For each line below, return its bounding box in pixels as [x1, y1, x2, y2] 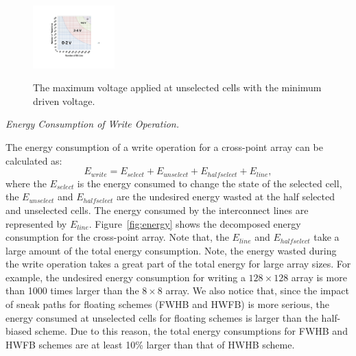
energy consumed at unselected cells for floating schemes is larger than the [5, 310, 318, 324]
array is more [291, 270, 347, 284]
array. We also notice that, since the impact [165, 283, 349, 298]
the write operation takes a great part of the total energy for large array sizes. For [5, 257, 351, 271]
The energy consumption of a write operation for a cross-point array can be [5, 140, 323, 154]
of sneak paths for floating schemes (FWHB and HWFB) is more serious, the [5, 297, 329, 311]
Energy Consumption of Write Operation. [5, 117, 180, 131]
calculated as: [5, 153, 62, 167]
